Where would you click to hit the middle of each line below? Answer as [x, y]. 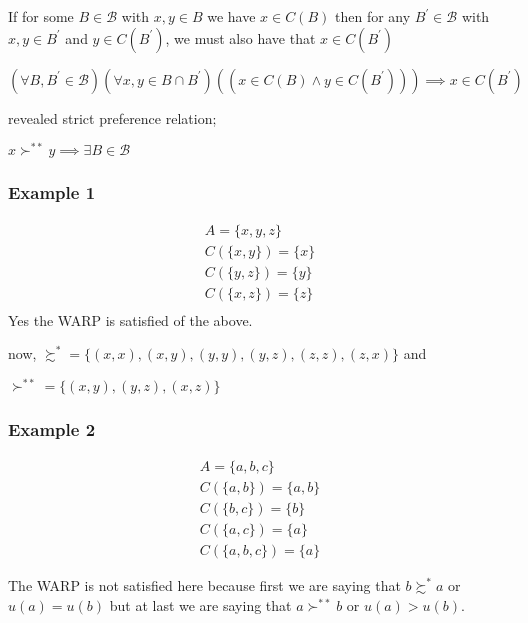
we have [231, 16]
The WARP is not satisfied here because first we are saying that [204, 585]
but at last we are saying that [200, 604]
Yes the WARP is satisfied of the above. [130, 319]
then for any [372, 16]
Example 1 [52, 192]
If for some [41, 16]
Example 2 [52, 428]
